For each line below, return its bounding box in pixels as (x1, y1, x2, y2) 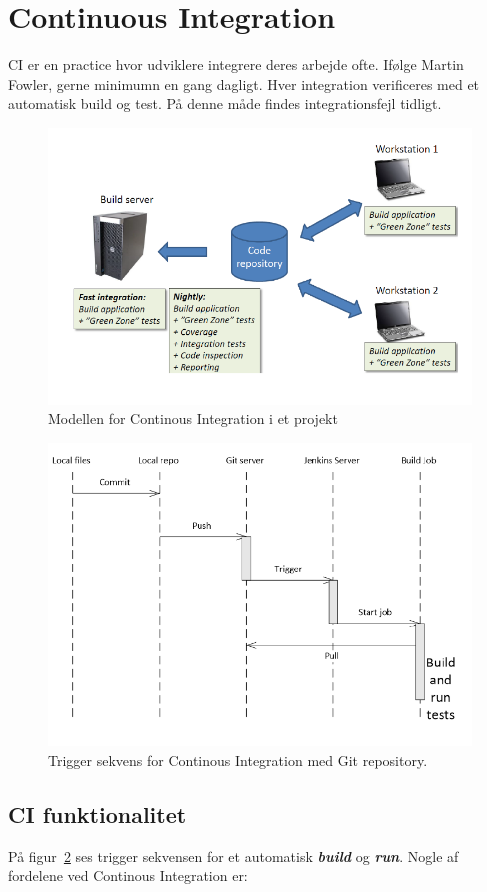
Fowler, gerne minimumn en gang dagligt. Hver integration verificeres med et (8, 73, 480, 94)
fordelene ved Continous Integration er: (8, 865, 248, 886)
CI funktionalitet (8, 798, 187, 829)
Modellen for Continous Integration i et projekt (48, 408, 338, 429)
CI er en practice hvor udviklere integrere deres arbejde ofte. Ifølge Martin (8, 54, 464, 75)
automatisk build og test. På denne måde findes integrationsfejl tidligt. (8, 93, 442, 114)
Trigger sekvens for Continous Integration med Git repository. (48, 749, 428, 770)
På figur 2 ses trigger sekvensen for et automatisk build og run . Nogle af (8, 845, 459, 866)
